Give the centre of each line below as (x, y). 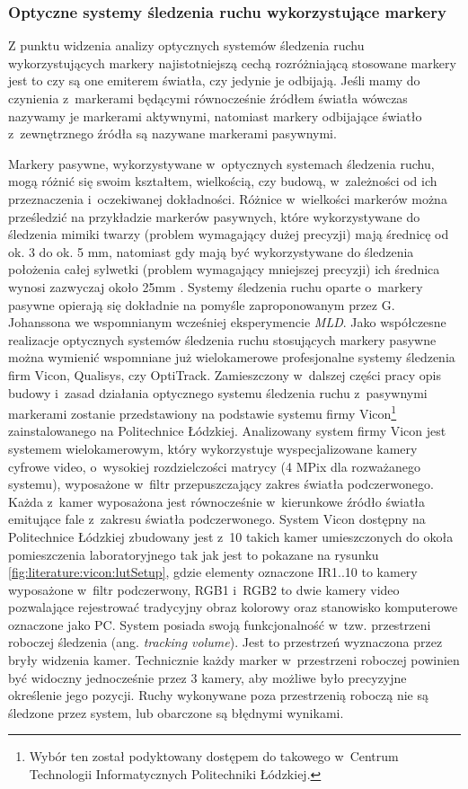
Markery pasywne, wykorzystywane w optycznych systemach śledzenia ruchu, (221, 163)
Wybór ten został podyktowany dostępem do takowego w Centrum (214, 756)
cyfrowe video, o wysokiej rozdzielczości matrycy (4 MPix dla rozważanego (214, 466)
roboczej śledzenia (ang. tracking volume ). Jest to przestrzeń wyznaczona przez (225, 642)
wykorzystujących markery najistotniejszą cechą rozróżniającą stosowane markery (232, 62)
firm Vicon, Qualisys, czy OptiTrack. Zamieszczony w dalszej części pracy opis (225, 374)
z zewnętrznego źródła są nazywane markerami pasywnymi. (172, 133)
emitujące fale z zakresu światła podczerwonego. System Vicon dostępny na (217, 519)
